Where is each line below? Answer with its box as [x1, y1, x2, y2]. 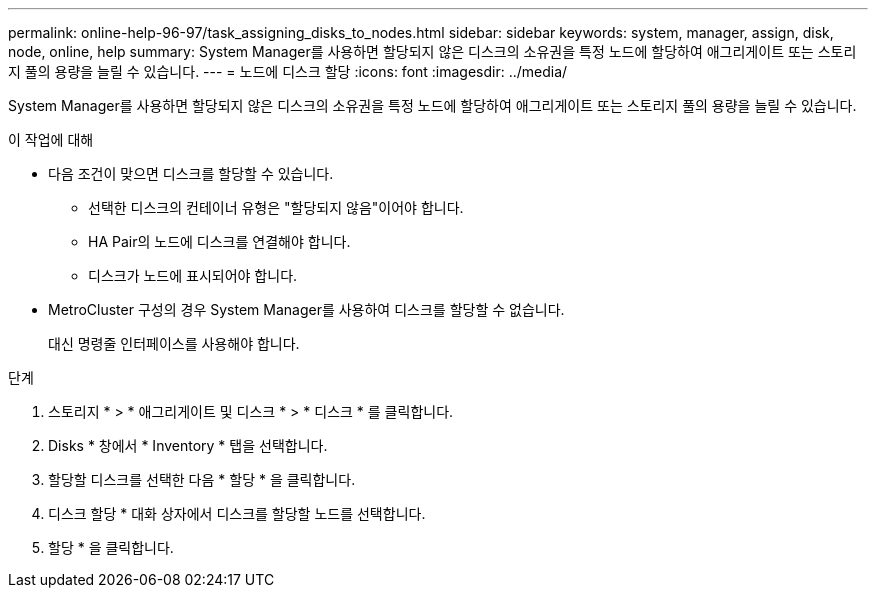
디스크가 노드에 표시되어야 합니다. [88, 267, 298, 284]
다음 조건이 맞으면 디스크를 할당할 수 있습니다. [48, 165, 334, 182]
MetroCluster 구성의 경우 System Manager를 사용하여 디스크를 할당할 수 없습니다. [48, 301, 565, 318]
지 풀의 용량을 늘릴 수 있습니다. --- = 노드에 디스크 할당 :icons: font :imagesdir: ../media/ [8, 63, 568, 80]
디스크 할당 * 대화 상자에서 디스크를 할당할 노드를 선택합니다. [48, 505, 426, 522]
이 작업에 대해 [8, 131, 94, 148]
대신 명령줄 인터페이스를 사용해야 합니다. [48, 335, 300, 352]
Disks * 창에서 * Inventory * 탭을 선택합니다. [48, 437, 328, 454]
